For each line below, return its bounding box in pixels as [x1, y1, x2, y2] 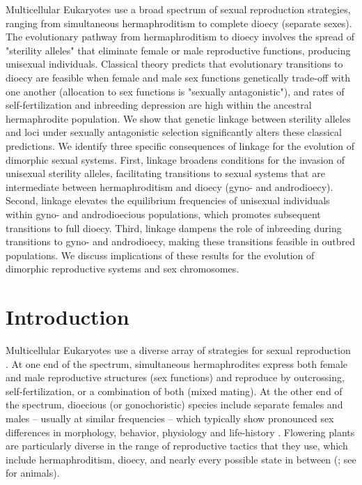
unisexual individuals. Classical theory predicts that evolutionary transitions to [6, 56, 343, 71]
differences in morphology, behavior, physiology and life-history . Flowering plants [6, 424, 355, 439]
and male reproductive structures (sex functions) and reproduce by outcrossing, [6, 370, 345, 385]
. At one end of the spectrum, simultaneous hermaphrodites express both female [6, 356, 347, 371]
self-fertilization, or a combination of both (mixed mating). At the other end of [6, 383, 343, 398]
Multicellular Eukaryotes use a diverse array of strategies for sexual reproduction [6, 343, 351, 357]
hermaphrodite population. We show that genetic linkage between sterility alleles [6, 111, 351, 125]
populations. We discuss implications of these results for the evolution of [6, 247, 315, 262]
